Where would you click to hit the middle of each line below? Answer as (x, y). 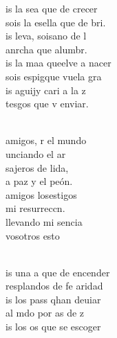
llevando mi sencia (44, 221)
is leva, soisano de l (46, 36)
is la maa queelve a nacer (58, 63)
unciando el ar (36, 153)
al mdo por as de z (45, 313)
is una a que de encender (58, 272)
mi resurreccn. (35, 208)
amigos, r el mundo (46, 140)
